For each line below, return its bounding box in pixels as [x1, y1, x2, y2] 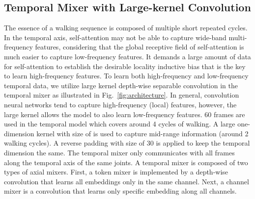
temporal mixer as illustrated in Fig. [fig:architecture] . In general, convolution [4, 90, 239, 100]
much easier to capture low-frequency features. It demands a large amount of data [4, 51, 251, 61]
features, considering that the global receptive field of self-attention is [35, 42, 244, 52]
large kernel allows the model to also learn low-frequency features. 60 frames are [4, 109, 245, 119]
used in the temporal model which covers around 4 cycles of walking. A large [4, 119, 235, 129]
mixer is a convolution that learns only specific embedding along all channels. [4, 186, 237, 196]
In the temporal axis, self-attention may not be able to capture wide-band [4, 32, 227, 42]
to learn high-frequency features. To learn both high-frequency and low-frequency [4, 71, 249, 81]
